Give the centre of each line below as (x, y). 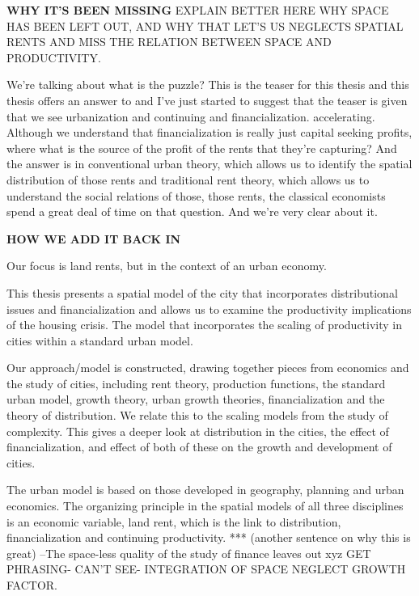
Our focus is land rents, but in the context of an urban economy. (167, 266)
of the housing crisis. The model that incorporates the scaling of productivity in (205, 325)
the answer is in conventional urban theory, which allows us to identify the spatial (209, 164)
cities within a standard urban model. (100, 340)
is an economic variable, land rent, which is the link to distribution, (174, 521)
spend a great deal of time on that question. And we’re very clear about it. (192, 211)
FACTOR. (32, 585)
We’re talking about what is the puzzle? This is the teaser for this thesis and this (208, 85)
